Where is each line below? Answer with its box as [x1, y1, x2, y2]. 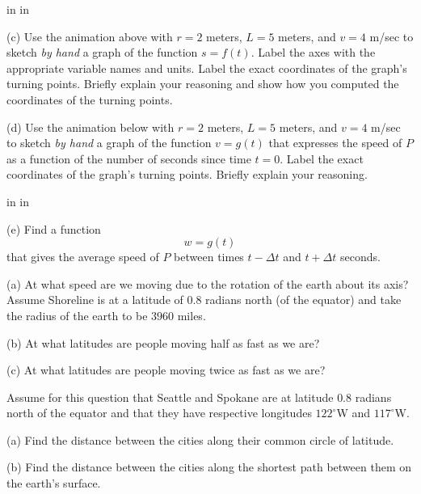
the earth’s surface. [6, 475, 101, 492]
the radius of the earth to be [6, 306, 148, 323]
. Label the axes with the [250, 44, 376, 61]
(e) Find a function [6, 220, 101, 237]
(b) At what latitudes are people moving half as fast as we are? [6, 334, 320, 351]
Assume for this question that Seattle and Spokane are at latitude [6, 388, 334, 405]
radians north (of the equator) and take [205, 291, 402, 308]
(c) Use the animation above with [6, 27, 173, 44]
